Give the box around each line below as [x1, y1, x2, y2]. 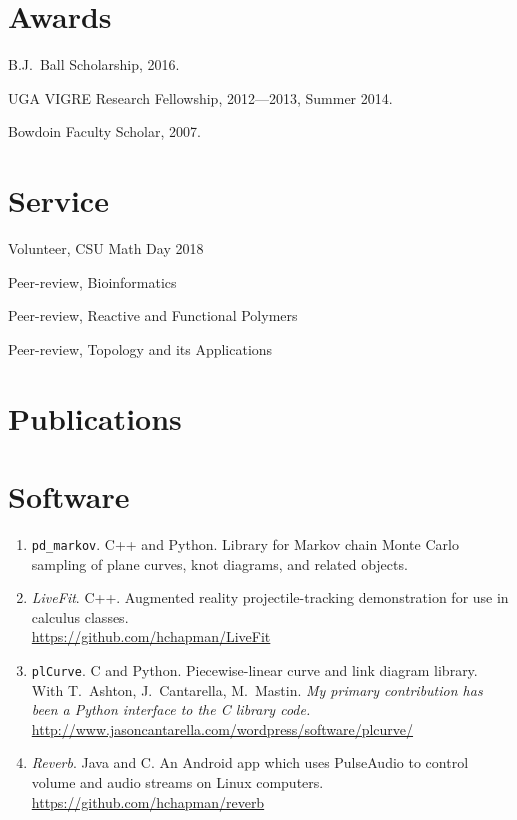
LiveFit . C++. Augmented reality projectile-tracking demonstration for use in [31, 587, 509, 608]
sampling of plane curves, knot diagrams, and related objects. [31, 553, 408, 574]
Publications [8, 397, 182, 438]
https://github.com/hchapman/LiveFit [31, 626, 271, 647]
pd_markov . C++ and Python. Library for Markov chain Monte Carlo [31, 533, 459, 554]
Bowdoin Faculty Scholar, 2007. [8, 121, 201, 142]
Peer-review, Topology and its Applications [8, 338, 273, 359]
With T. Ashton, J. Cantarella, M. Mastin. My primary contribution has [31, 679, 483, 700]
